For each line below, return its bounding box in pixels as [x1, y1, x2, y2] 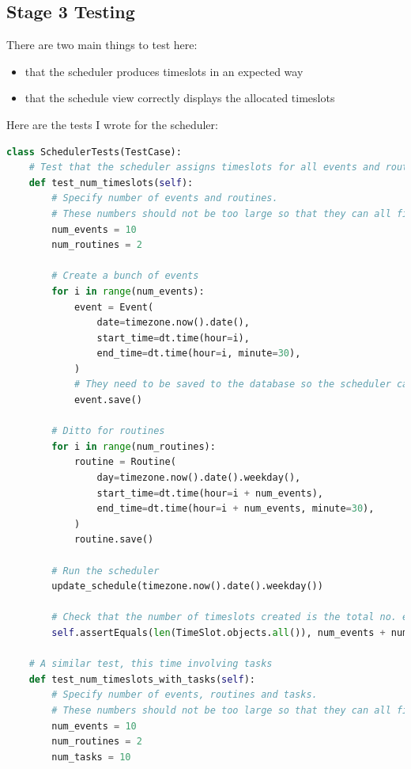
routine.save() [74, 534, 154, 546]
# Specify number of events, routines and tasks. [51, 689, 318, 701]
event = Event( [74, 301, 154, 313]
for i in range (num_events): [51, 285, 205, 297]
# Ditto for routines [51, 425, 165, 437]
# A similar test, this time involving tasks [28, 658, 273, 670]
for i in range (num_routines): [51, 440, 216, 452]
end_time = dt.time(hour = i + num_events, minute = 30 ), [96, 503, 375, 515]
